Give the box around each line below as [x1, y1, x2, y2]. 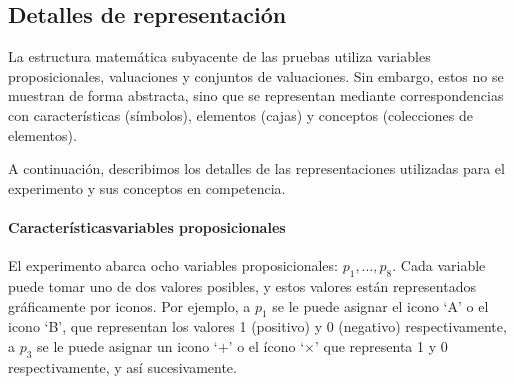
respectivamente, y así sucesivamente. [8, 356, 237, 377]
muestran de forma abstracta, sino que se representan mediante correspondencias [8, 85, 504, 106]
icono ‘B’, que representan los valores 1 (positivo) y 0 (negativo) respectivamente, [8, 316, 507, 337]
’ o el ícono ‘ [228, 335, 305, 356]
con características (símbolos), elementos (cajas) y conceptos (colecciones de [8, 104, 473, 125]
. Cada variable [392, 255, 486, 276]
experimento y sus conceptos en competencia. [8, 177, 286, 198]
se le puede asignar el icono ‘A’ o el [272, 295, 489, 316]
